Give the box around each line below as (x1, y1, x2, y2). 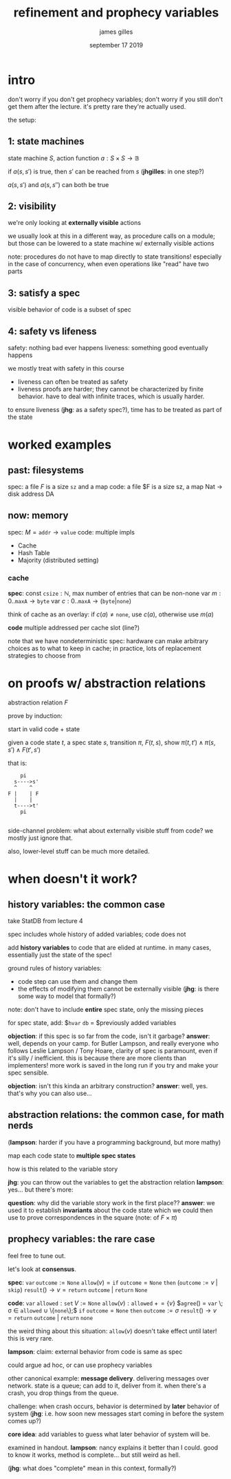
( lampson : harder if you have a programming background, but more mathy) (8, 1138, 221, 1146)
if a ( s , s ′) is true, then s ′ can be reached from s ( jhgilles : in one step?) (8, 167, 205, 175)
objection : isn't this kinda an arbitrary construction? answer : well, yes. (8, 1081, 208, 1090)
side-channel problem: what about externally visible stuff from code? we (8, 826, 214, 834)
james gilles (99, 28, 133, 36)
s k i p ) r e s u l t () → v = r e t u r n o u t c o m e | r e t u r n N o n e (8, 1285, 148, 1294)
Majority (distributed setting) (17, 556, 99, 564)
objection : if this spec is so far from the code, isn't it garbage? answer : (8, 1032, 210, 1040)
